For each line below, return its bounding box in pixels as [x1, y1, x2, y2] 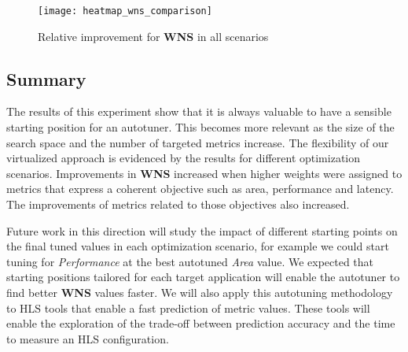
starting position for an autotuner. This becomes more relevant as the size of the [6, 119, 395, 135]
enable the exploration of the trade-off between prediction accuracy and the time [6, 315, 395, 332]
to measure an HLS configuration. [6, 330, 169, 346]
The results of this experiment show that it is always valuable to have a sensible [6, 103, 391, 120]
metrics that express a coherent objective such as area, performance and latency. [6, 180, 394, 197]
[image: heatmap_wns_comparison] [38, 6, 212, 17]
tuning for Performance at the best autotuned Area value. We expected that [6, 253, 374, 269]
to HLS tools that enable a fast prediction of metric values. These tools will [6, 299, 370, 316]
